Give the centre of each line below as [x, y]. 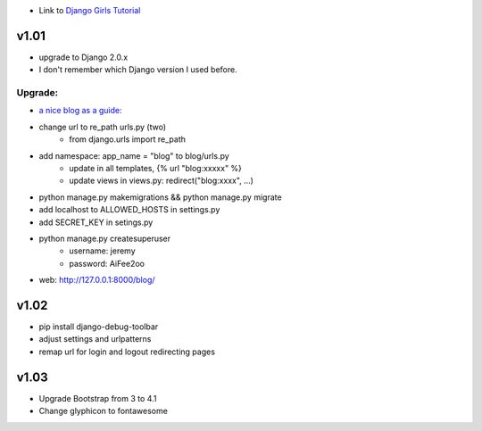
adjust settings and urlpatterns [95, 339]
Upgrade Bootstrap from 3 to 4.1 [98, 398]
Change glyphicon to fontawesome [104, 411]
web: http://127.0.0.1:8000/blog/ [97, 280]
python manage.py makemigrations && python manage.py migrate [160, 197]
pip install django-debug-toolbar [99, 327]
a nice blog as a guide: [80, 111]
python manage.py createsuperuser [105, 238]
